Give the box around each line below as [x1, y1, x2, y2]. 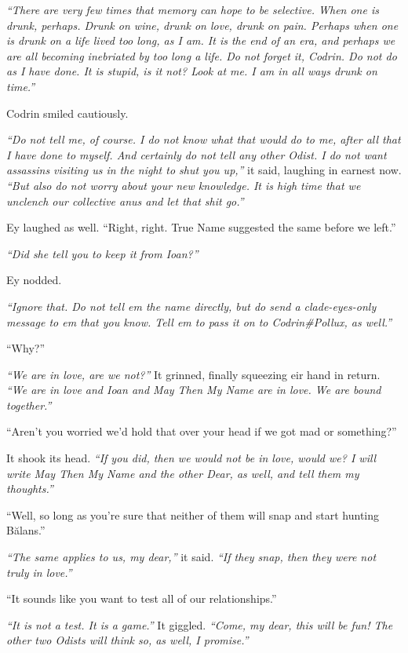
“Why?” [6, 340, 45, 356]
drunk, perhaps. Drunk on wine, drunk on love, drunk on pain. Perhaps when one [6, 16, 399, 33]
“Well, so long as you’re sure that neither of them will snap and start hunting [6, 506, 380, 523]
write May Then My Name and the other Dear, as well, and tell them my [6, 465, 359, 481]
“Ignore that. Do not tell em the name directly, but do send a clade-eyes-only [6, 297, 377, 314]
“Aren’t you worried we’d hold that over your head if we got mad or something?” [6, 423, 397, 440]
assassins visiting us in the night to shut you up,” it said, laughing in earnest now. [6, 162, 402, 178]
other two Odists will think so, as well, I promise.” [6, 632, 249, 648]
